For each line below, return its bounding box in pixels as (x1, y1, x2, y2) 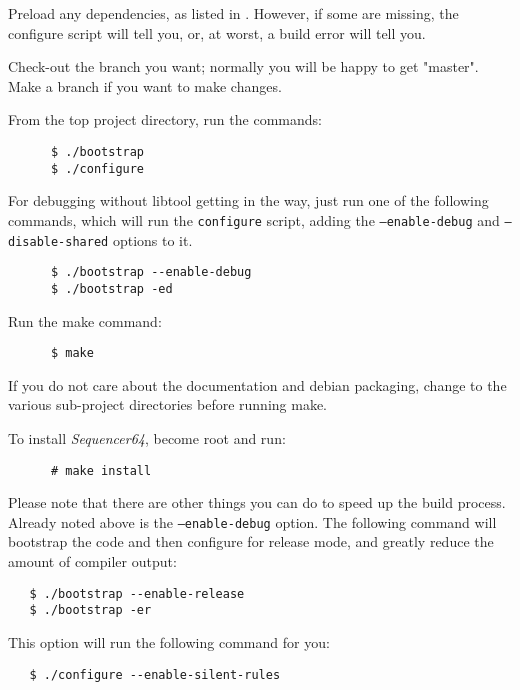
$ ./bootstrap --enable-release (29, 586, 245, 601)
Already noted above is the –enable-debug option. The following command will (8, 511, 497, 532)
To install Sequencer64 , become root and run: (8, 427, 286, 448)
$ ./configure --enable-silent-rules (29, 667, 281, 682)
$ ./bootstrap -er (29, 603, 152, 618)
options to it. (112, 229, 193, 250)
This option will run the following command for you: (8, 631, 330, 652)
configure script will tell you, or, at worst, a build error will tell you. (8, 22, 426, 43)
